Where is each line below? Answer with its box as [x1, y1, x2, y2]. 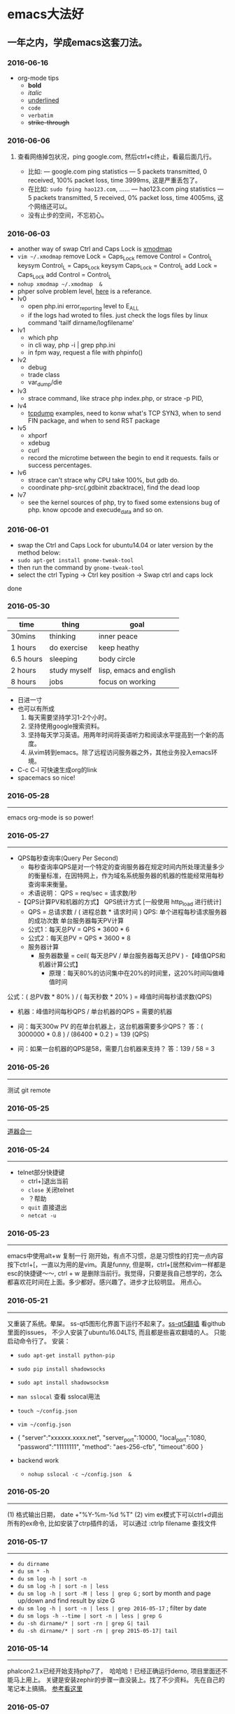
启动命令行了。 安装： [7, 1336, 71, 1345]
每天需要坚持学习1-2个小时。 [27, 713, 111, 721]
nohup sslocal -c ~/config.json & [27, 1471, 131, 1478]
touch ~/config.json [17, 1407, 78, 1415]
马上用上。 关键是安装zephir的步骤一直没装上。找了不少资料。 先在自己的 [13, 1676, 225, 1684]
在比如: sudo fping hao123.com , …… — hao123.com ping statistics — [27, 185, 224, 193]
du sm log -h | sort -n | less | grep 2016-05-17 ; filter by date [17, 1604, 207, 1613]
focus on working [98, 676, 156, 686]
